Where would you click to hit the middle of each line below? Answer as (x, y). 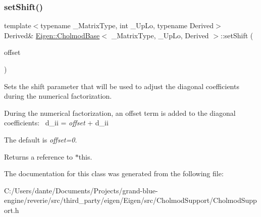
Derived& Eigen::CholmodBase (52, 35)
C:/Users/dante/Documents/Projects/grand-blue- (81, 190)
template (18, 25)
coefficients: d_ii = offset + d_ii (56, 123)
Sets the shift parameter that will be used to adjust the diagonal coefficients (122, 86)
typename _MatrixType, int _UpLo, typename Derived (127, 25)
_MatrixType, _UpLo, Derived (160, 35)
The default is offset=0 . (41, 139)
